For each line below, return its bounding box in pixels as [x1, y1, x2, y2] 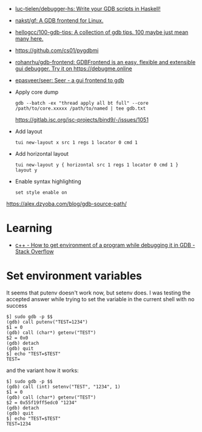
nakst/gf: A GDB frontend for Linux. [15, 17, 104, 24]
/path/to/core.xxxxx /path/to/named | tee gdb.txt [15, 105, 146, 111]
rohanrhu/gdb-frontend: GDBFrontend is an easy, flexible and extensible [15, 59, 196, 65]
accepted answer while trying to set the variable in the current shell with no [6, 295, 195, 302]
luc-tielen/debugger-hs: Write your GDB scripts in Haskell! [15, 5, 161, 12]
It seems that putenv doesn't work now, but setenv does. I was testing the [6, 289, 191, 296]
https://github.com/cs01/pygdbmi [15, 47, 99, 54]
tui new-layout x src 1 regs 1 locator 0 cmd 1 [15, 139, 138, 145]
